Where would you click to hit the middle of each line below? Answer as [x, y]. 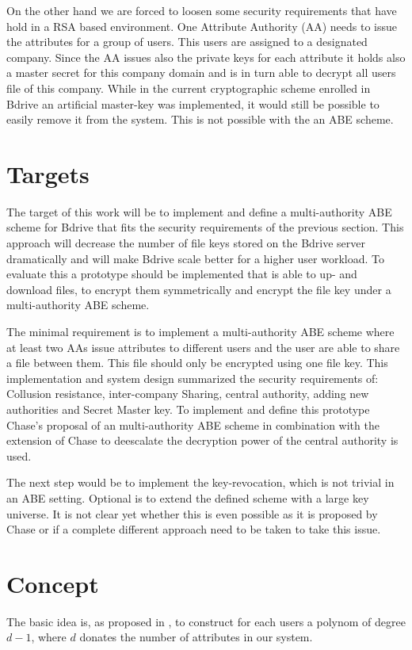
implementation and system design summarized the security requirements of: [193, 378]
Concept [53, 583]
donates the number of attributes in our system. [196, 637]
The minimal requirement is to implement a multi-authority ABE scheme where [200, 332]
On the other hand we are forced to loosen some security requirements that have [202, 10]
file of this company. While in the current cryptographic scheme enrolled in [189, 88]
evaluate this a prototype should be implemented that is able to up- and [182, 274]
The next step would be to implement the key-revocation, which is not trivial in [200, 482]
